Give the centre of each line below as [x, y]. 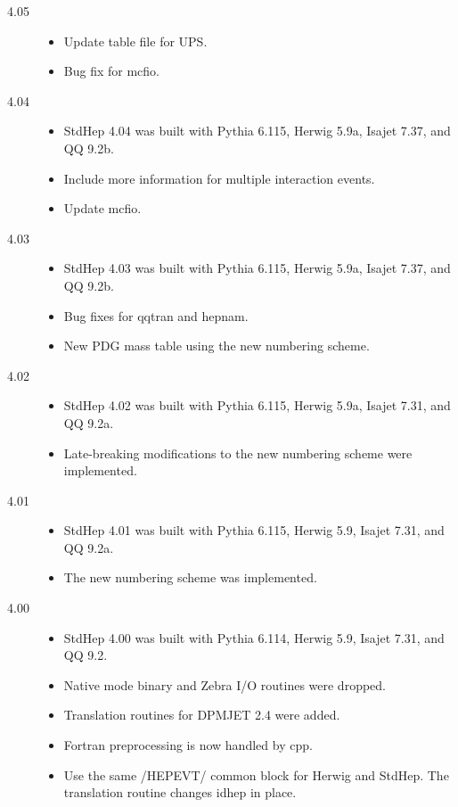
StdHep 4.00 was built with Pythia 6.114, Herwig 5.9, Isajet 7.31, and [254, 637]
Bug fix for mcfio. [111, 71]
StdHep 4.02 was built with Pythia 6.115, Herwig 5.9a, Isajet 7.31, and [257, 405]
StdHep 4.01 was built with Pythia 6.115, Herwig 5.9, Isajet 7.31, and [254, 530]
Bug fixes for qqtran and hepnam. [156, 315]
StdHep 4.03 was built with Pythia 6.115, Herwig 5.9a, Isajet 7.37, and [257, 268]
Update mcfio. [102, 208]
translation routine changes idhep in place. [180, 792]
